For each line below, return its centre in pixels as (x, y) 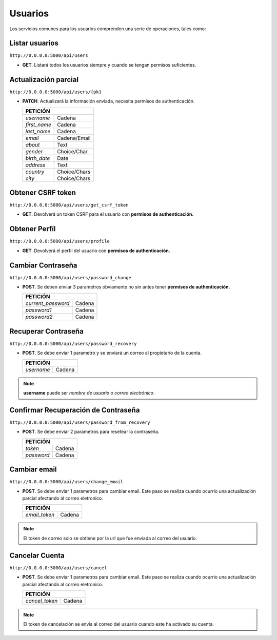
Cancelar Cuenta (37, 555)
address (35, 165)
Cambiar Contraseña (43, 265)
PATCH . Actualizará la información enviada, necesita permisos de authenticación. (108, 101)
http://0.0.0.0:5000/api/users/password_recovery (73, 344)
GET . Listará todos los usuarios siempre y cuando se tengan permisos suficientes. (109, 65)
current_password (47, 303)
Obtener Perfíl (33, 229)
